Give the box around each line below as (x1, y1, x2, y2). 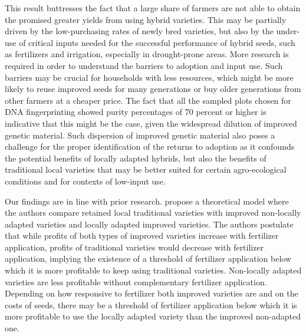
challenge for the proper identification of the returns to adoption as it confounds (5, 140, 295, 153)
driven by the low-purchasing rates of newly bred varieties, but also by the (5, 25, 274, 37)
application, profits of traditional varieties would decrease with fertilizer (5, 241, 264, 253)
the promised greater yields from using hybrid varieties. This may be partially (5, 13, 287, 25)
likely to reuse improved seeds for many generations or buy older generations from (5, 83, 301, 95)
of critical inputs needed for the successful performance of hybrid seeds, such (19, 36, 295, 48)
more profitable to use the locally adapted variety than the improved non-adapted (5, 310, 301, 322)
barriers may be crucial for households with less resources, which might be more (5, 71, 294, 83)
